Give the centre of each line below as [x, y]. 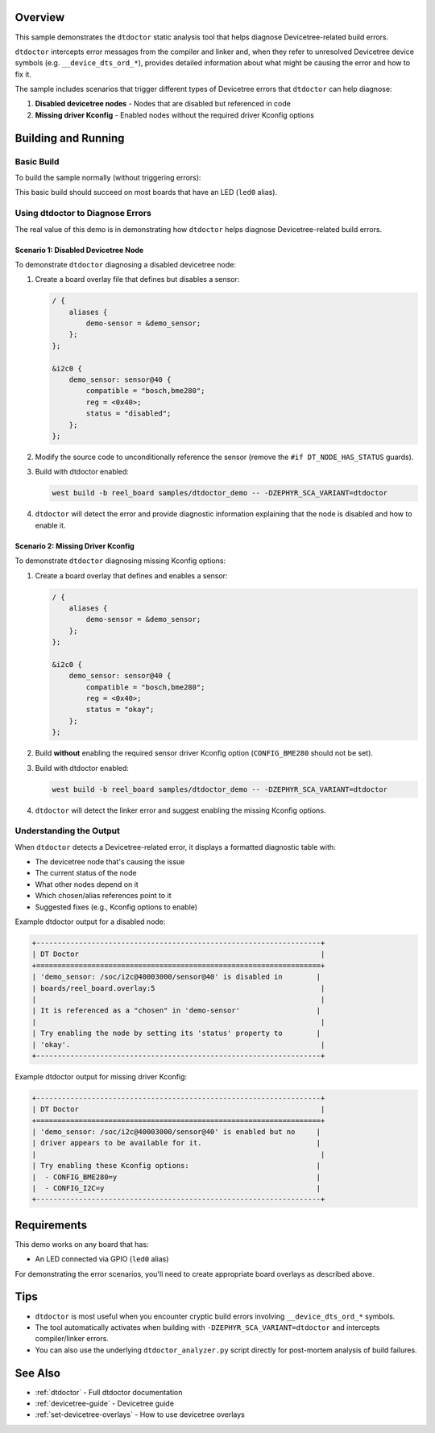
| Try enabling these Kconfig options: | [176, 1166]
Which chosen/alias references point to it [104, 896]
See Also [37, 1373]
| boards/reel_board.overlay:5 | [178, 988]
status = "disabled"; [128, 414]
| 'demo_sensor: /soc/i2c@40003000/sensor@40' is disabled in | [176, 977]
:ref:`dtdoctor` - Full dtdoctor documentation [109, 1392]
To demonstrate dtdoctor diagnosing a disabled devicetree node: [126, 264]
